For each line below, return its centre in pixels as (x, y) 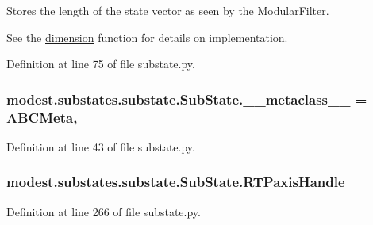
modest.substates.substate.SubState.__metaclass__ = (187, 99)
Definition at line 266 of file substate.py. (104, 211)
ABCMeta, (42, 117)
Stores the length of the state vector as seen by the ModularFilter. (168, 10)
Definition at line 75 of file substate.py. (101, 64)
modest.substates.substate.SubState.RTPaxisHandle (176, 182)
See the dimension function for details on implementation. (147, 37)
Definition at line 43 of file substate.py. (101, 146)
